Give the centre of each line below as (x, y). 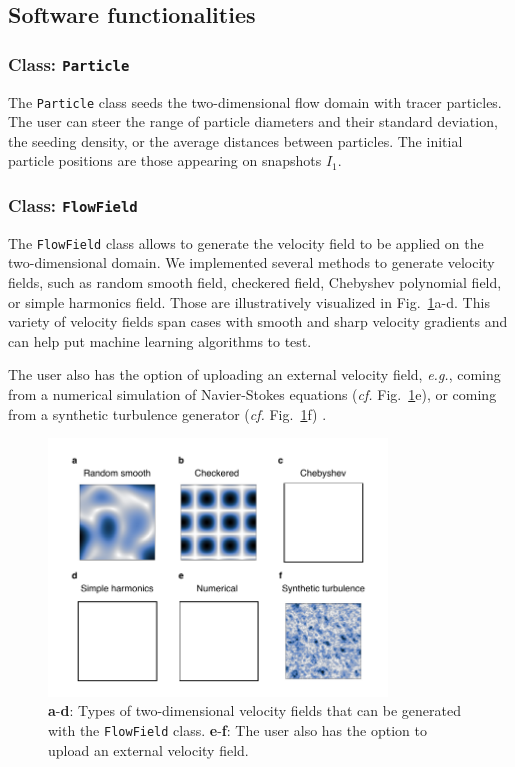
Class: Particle (69, 63)
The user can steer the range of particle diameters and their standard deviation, (253, 121)
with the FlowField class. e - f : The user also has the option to (237, 729)
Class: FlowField (73, 204)
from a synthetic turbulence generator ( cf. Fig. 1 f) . (167, 413)
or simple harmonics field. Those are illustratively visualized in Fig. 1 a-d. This (249, 301)
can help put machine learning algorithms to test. (160, 340)
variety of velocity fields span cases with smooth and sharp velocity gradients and (258, 321)
